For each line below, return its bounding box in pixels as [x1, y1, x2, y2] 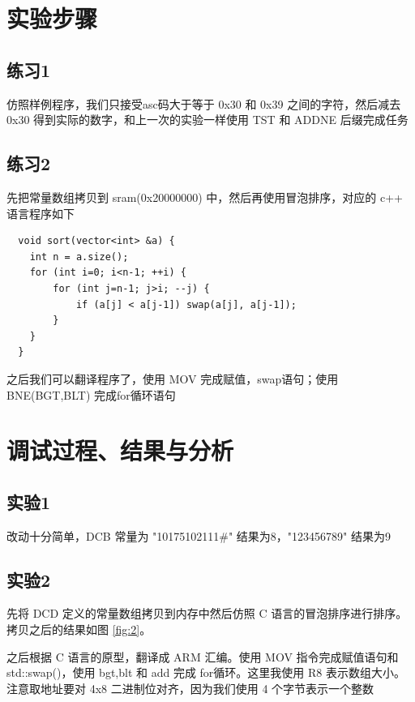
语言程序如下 [6, 204, 75, 221]
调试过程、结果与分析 [6, 434, 234, 467]
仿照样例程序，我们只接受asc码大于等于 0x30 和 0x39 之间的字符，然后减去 [6, 95, 401, 112]
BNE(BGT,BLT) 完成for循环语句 [6, 386, 176, 403]
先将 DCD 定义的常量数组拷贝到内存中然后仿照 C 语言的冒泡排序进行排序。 [6, 605, 408, 622]
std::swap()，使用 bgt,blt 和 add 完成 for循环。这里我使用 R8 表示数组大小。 [6, 664, 405, 681]
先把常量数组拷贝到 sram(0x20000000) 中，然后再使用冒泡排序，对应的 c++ [6, 188, 403, 205]
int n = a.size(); [29, 250, 129, 263]
